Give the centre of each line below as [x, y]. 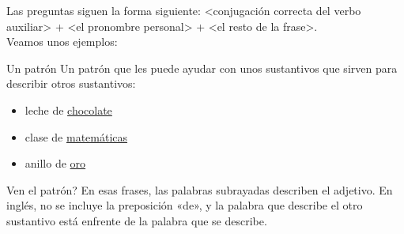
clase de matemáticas [76, 136]
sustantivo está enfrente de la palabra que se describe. [137, 220]
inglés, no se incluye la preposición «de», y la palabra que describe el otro [185, 205]
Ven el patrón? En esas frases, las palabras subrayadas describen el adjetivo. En [200, 189]
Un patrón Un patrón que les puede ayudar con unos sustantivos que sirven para [202, 68]
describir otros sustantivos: [71, 83]
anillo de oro [55, 163]
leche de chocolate [68, 109]
